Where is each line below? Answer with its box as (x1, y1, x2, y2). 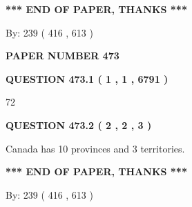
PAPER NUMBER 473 (6, 48, 119, 63)
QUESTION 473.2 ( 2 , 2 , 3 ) (6, 117, 152, 132)
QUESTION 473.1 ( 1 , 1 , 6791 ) (6, 71, 169, 86)
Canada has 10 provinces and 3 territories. (6, 141, 185, 155)
